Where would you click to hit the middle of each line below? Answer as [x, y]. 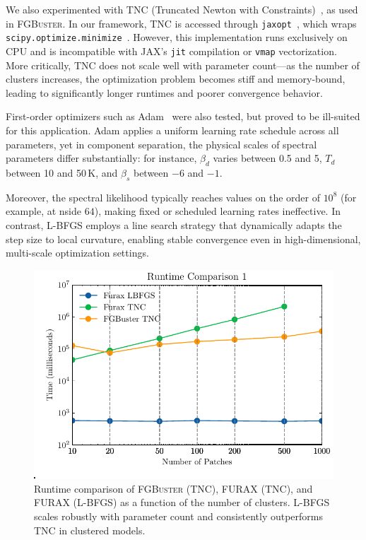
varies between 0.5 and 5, [267, 158]
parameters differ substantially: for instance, [101, 158]
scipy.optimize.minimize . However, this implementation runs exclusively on [177, 37]
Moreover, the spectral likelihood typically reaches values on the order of [163, 197]
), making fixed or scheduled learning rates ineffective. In [218, 211]
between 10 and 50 [46, 172]
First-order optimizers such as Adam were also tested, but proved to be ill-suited [183, 116]
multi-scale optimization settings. [77, 253]
